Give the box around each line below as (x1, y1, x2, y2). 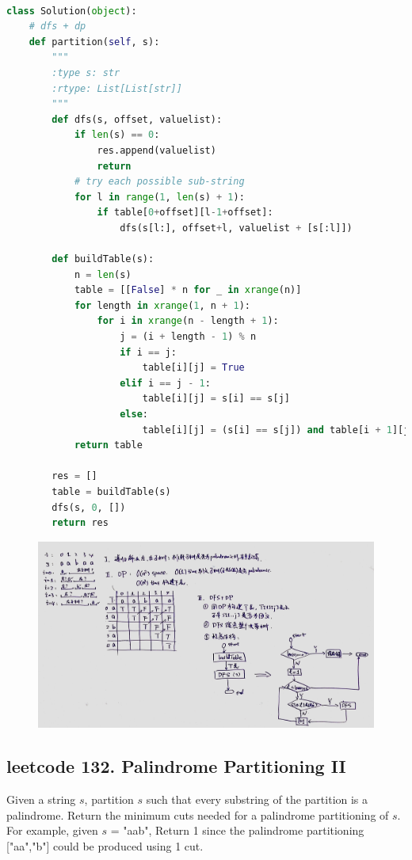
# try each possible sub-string (74, 176, 245, 188)
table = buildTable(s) (51, 486, 171, 497)
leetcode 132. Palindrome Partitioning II (6, 754, 346, 778)
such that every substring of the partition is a (146, 790, 368, 807)
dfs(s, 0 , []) (51, 501, 126, 513)
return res (51, 517, 109, 529)
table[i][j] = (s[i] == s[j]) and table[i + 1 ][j (142, 424, 410, 436)
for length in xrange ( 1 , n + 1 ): (74, 299, 250, 311)
